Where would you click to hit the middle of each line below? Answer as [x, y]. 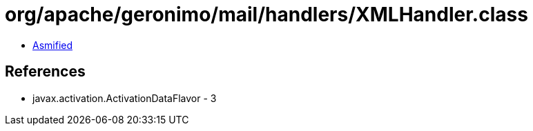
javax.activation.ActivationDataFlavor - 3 [125, 98]
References [45, 72]
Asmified [53, 45]
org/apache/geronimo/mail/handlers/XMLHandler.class [266, 14]
